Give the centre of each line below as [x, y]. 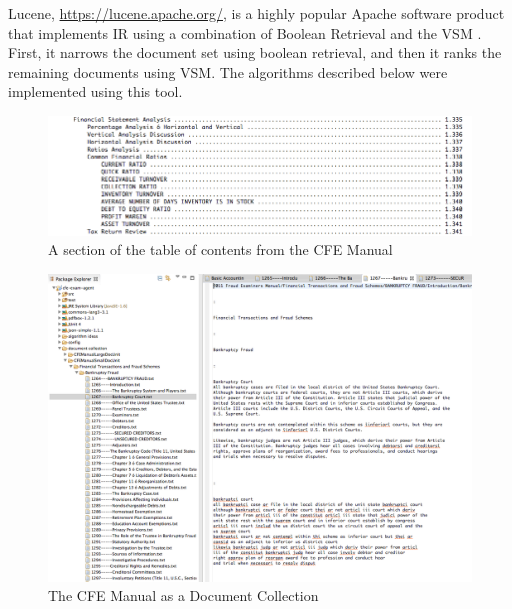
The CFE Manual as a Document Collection [183, 595]
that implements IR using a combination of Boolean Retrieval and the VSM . [245, 32]
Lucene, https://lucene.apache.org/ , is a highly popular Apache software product [256, 13]
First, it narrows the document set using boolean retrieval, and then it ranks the [255, 52]
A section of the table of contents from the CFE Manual [220, 249]
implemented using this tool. [95, 91]
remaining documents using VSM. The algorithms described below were [228, 71]
